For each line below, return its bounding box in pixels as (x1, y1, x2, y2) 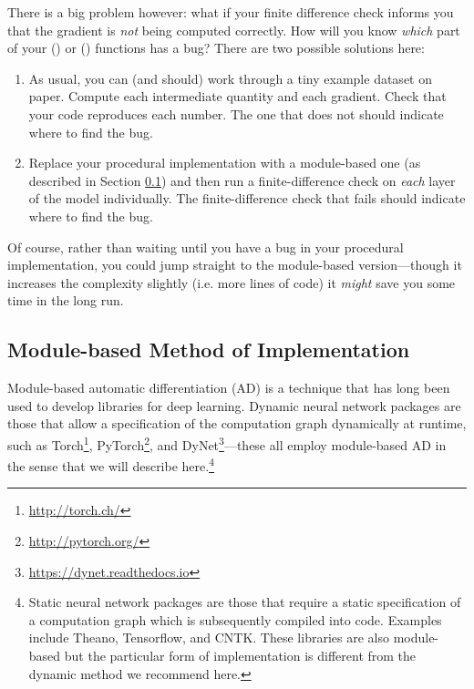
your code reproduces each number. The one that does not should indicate (28, 104, 444, 123)
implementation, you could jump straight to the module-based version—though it (7, 255, 462, 274)
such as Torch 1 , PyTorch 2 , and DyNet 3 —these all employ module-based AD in (7, 432, 447, 454)
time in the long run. (7, 291, 124, 310)
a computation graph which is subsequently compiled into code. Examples (28, 610, 442, 629)
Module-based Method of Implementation (7, 335, 410, 364)
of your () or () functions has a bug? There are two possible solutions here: (7, 38, 425, 57)
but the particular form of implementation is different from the (64, 645, 417, 664)
